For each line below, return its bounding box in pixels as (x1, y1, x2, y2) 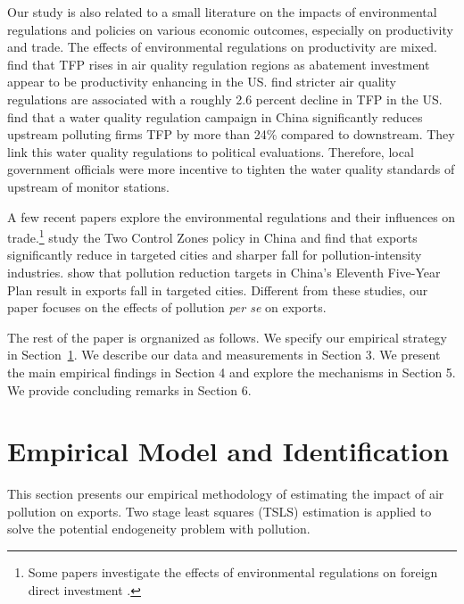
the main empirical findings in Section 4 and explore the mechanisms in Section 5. (7, 362, 456, 381)
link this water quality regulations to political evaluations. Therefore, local (7, 142, 414, 161)
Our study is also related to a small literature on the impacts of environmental (7, 3, 437, 21)
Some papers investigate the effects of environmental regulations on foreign (28, 563, 438, 582)
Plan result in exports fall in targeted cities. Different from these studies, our (7, 280, 428, 299)
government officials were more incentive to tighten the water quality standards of (7, 160, 455, 178)
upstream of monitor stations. (7, 177, 170, 195)
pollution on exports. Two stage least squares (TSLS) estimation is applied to (7, 501, 432, 520)
